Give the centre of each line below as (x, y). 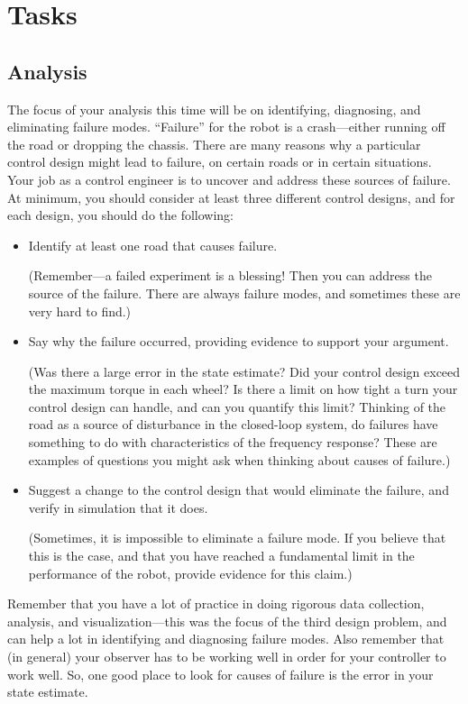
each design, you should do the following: (121, 215)
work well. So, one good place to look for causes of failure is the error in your (220, 674)
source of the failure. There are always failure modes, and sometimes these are (244, 293)
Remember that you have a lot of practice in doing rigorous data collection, (216, 603)
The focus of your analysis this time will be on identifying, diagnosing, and (214, 109)
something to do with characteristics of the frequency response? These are (233, 442)
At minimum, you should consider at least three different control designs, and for (231, 197)
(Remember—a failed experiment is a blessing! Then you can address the (230, 275)
